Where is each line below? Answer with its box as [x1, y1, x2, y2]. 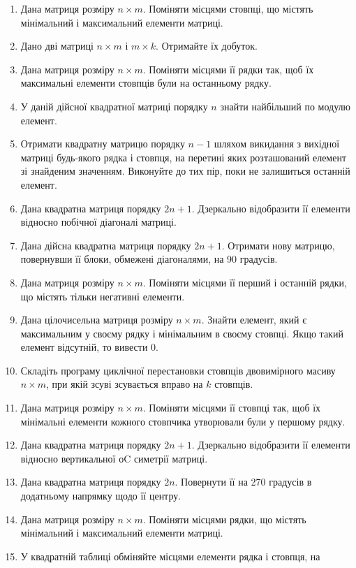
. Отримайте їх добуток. [156, 38, 258, 53]
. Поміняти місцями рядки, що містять [142, 511, 306, 526]
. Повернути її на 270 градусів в [175, 474, 312, 489]
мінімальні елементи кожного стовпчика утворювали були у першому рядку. [20, 414, 346, 428]
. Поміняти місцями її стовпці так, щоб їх [142, 400, 321, 415]
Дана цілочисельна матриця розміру [20, 312, 173, 327]
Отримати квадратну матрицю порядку [20, 136, 185, 151]
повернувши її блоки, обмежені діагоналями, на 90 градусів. [20, 252, 278, 266]
